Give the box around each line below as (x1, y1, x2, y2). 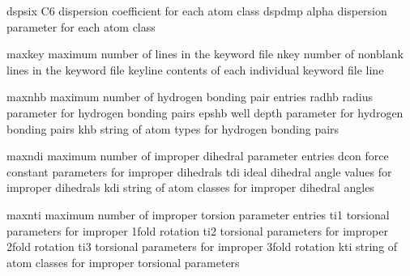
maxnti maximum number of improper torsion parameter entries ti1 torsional (6, 206, 390, 223)
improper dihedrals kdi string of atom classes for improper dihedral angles (6, 179, 374, 196)
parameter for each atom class (6, 18, 156, 35)
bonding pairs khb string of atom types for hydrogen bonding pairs (6, 120, 340, 137)
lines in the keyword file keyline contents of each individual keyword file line (6, 61, 384, 78)
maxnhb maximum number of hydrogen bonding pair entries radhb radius (6, 88, 373, 105)
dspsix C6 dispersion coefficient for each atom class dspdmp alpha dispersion (6, 2, 387, 19)
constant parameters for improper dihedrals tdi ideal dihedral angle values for (6, 163, 392, 180)
